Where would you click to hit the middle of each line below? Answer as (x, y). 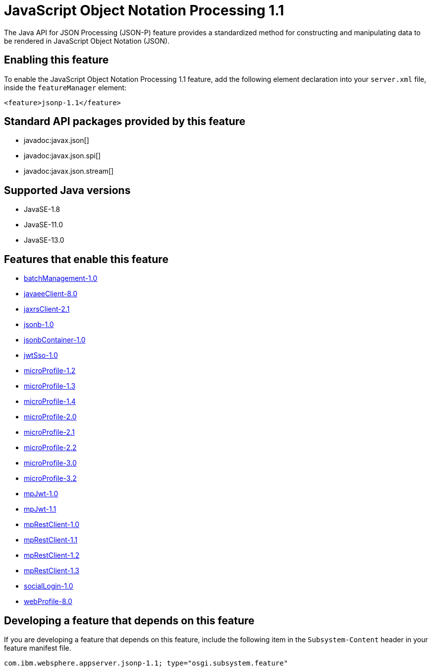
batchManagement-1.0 (61, 278)
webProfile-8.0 (48, 602)
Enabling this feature (56, 60)
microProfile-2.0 (50, 417)
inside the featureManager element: (65, 87)
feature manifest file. (38, 648)
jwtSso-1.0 (41, 355)
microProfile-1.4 (50, 402)
